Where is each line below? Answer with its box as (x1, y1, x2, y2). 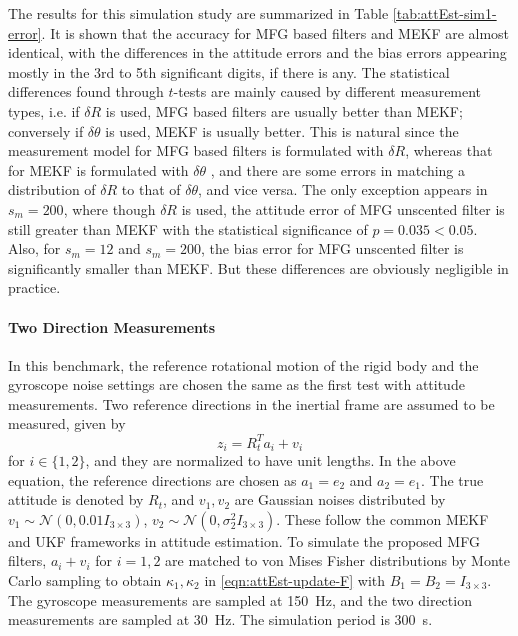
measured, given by (8, 413, 126, 434)
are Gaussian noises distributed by (234, 489, 446, 510)
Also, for (8, 238, 61, 259)
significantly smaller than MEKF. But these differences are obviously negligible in (8, 257, 509, 278)
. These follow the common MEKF (276, 508, 489, 529)
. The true (421, 469, 484, 490)
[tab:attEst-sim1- (392, 3, 497, 23)
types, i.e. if (8, 100, 80, 121)
